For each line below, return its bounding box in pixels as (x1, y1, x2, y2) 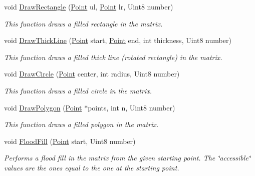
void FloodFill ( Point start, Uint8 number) (4, 135, 136, 146)
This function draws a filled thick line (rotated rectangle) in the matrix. (4, 51, 222, 62)
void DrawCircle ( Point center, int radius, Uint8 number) (4, 68, 180, 79)
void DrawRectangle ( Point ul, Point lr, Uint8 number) (4, 1, 173, 11)
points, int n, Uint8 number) (88, 102, 175, 112)
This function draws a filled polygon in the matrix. (4, 119, 159, 129)
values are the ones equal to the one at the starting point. (4, 162, 179, 172)
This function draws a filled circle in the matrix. (4, 85, 152, 95)
